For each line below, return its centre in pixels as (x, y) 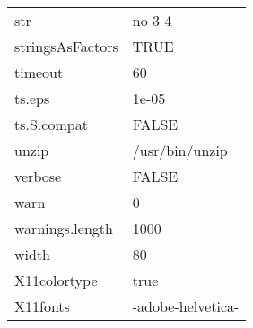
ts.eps (32, 98)
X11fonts (42, 306)
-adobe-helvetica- (186, 306)
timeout (39, 72)
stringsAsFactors (66, 46)
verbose (38, 176)
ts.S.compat (51, 124)
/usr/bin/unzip (180, 150)
